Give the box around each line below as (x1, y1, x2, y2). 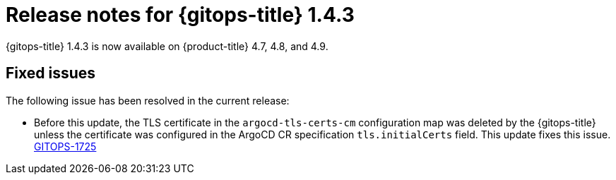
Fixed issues (6, 64, 96, 83)
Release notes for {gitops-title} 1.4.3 (6, 3, 355, 27)
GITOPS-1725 (34, 140, 97, 152)
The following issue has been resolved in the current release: (6, 94, 290, 107)
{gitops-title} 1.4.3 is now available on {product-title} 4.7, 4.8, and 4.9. (6, 40, 328, 52)
